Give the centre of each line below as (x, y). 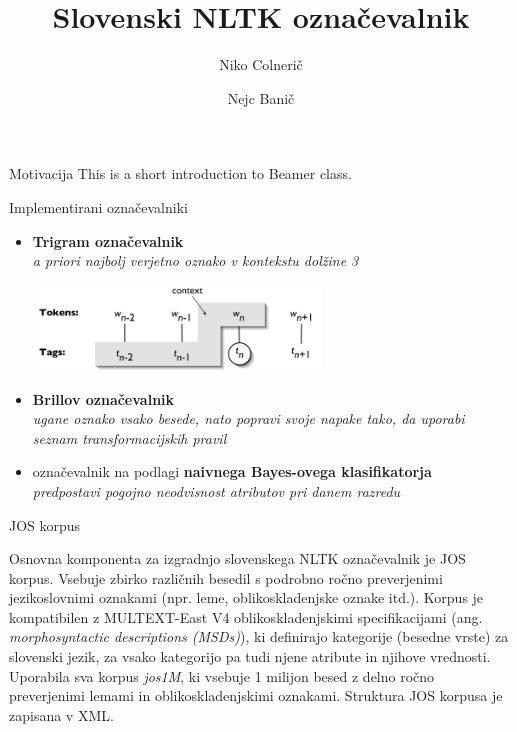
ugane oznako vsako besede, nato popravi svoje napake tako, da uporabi (248, 418)
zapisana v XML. (61, 714)
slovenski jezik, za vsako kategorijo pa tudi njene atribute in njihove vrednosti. (250, 656)
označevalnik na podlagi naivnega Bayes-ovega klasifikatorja (232, 471)
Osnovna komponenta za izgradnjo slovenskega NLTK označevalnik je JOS (237, 558)
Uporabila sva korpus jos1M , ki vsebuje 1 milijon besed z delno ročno (222, 675)
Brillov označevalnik (103, 398)
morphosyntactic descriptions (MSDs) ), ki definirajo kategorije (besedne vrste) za (259, 636)
